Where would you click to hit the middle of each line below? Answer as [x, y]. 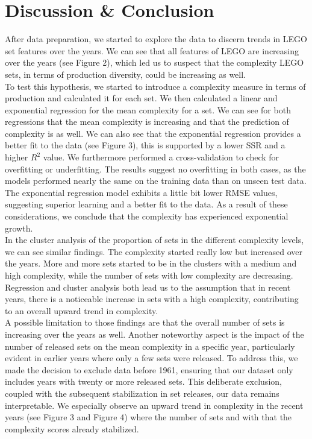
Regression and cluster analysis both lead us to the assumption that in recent [148, 287]
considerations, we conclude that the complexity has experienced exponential [147, 216]
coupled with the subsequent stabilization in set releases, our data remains [142, 393]
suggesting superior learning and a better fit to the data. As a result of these [146, 204]
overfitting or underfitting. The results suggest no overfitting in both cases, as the [155, 169]
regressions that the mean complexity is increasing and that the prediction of [147, 122]
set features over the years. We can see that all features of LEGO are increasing [152, 50]
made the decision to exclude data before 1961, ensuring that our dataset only [149, 369]
